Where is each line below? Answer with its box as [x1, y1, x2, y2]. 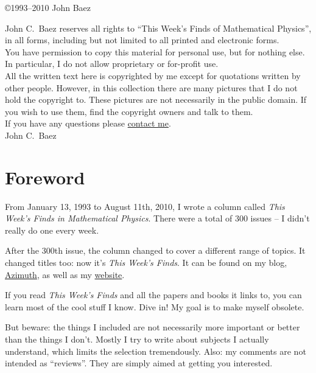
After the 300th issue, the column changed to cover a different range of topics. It [5, 244, 306, 257]
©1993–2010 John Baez [5, 1, 91, 13]
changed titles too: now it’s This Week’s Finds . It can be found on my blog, [5, 256, 287, 269]
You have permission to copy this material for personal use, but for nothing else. [5, 45, 305, 58]
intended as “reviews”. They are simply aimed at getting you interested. [5, 357, 273, 369]
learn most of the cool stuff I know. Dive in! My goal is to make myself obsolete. [5, 300, 304, 313]
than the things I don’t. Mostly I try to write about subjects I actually [5, 333, 269, 345]
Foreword [5, 164, 85, 189]
